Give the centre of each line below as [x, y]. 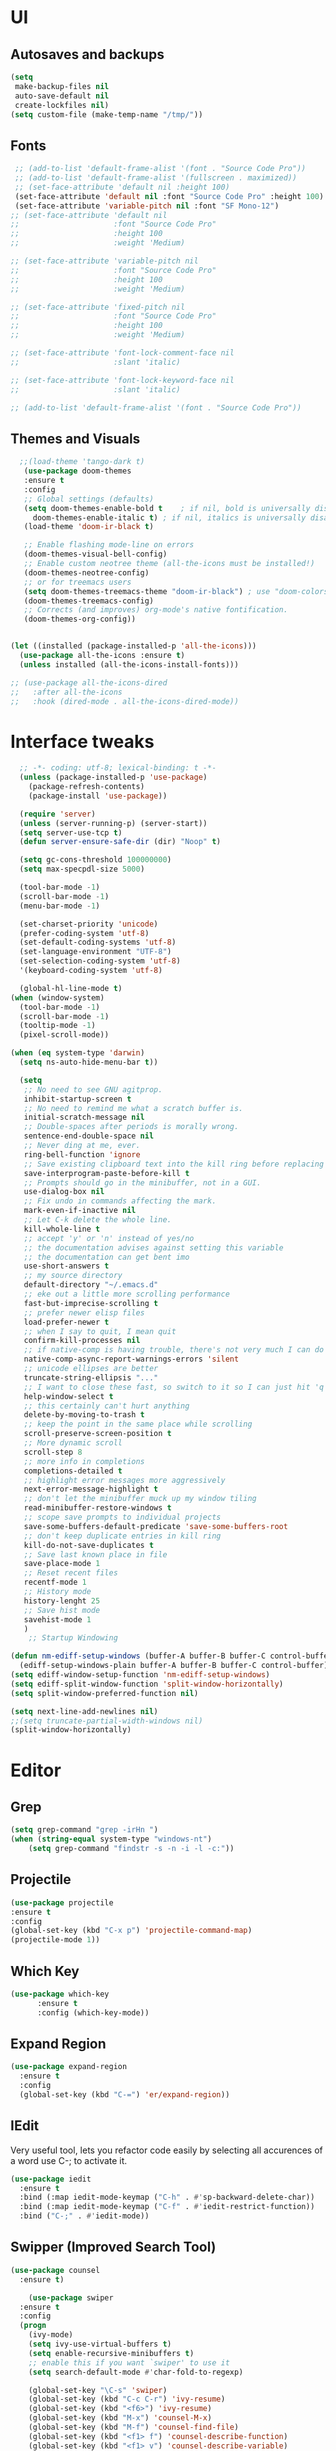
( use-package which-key [60, 1994]
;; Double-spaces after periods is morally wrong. [131, 1127]
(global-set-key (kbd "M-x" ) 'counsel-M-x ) [120, 2418]
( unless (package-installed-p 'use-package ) [113, 777]
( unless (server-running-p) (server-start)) [113, 823]
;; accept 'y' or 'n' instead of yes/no [109, 1238]
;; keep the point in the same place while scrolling [138, 1424]
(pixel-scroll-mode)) [64, 1035]
